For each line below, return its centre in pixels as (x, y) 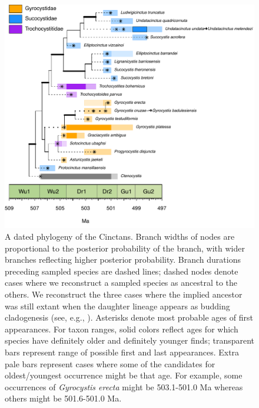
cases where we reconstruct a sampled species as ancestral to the (121, 283)
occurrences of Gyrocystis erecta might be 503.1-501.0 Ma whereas (124, 386)
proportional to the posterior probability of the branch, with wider (125, 248)
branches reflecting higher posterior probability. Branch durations (123, 260)
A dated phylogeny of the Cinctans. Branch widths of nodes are (120, 236)
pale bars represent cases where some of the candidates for (110, 363)
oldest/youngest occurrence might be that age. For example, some (124, 375)
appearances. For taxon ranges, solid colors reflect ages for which (122, 329)
